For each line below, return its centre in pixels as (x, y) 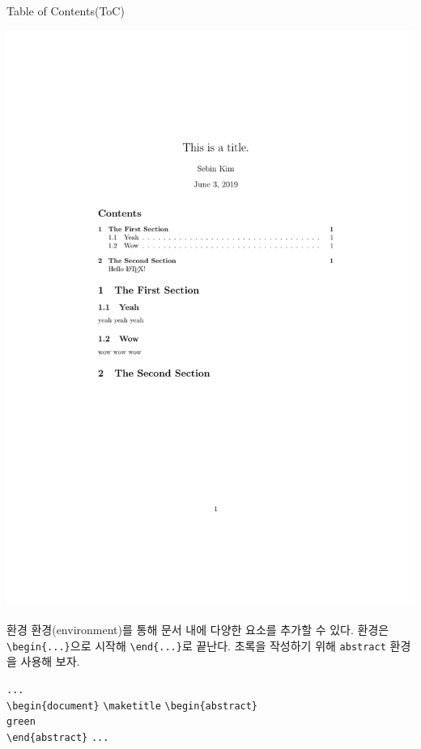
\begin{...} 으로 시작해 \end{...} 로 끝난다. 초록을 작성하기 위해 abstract (196, 645)
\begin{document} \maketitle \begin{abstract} (132, 706)
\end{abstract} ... (58, 737)
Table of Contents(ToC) (66, 11)
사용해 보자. (50, 661)
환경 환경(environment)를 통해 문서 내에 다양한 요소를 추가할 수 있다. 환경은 (198, 630)
